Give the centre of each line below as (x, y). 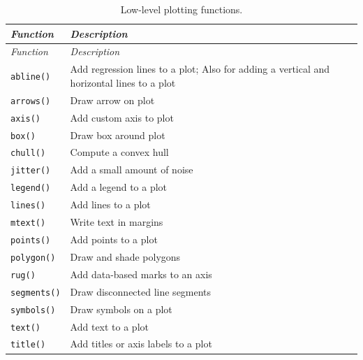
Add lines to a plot (110, 204)
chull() (28, 153)
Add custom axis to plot (122, 117)
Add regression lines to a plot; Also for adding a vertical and (200, 69)
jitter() (31, 171)
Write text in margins (117, 222)
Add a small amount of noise (132, 170)
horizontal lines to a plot (123, 82)
